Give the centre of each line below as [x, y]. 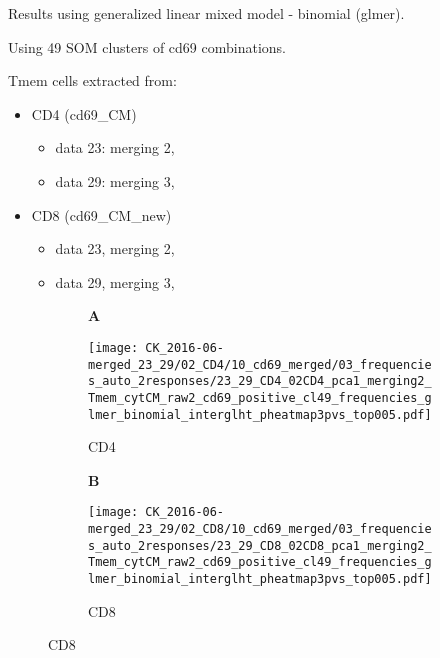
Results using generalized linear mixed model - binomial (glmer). [206, 13]
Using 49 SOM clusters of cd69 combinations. [147, 46]
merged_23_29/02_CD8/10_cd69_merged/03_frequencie [260, 529]
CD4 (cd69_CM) [84, 113]
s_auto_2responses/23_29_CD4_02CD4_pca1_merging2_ [260, 381]
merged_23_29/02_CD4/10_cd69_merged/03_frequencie [260, 364]
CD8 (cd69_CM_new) [101, 214]
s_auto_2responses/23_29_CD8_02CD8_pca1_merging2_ [260, 545]
